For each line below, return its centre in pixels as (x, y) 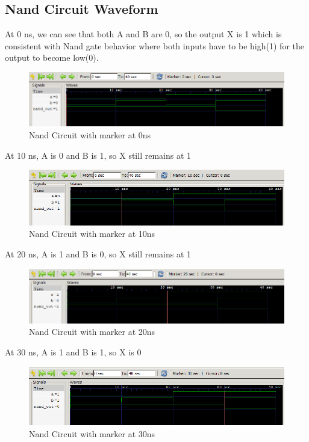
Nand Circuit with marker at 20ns (92, 332)
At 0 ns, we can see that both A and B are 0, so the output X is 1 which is (143, 34)
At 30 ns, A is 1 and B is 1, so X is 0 (73, 352)
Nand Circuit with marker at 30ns (92, 433)
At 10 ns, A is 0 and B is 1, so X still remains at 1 (98, 155)
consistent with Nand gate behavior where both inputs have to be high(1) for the (154, 45)
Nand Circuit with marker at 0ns (90, 135)
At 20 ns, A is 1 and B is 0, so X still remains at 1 (98, 254)
